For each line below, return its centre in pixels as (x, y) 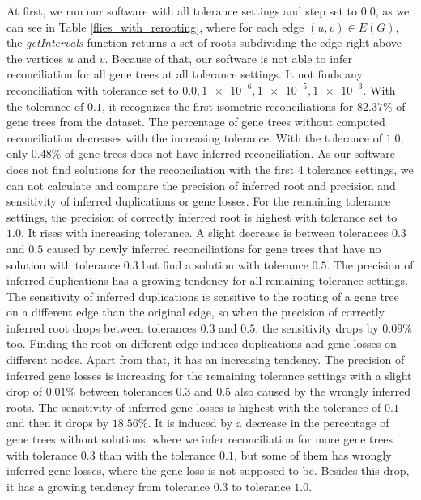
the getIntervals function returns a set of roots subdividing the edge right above (204, 42)
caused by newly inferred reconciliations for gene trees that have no (214, 248)
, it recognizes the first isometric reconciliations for (228, 106)
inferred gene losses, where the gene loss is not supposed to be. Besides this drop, (208, 470)
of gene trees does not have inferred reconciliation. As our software (230, 153)
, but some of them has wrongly (313, 454)
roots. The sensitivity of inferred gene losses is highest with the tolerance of (194, 407)
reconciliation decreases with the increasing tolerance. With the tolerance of (194, 137)
